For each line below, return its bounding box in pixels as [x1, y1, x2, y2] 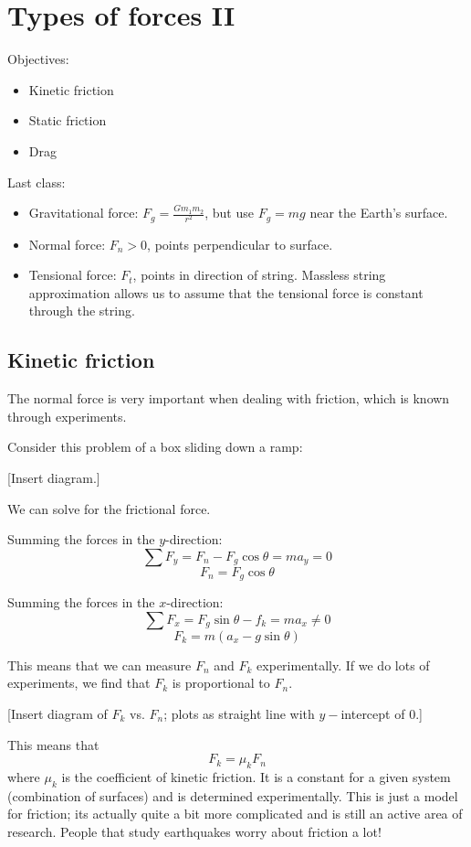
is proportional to [172, 673, 270, 692]
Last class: [7, 172, 66, 191]
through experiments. [7, 406, 127, 425]
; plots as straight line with [163, 703, 315, 723]
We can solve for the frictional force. [7, 499, 211, 518]
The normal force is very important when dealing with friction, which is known [7, 389, 450, 408]
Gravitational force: [28, 203, 139, 222]
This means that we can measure [7, 655, 192, 674]
